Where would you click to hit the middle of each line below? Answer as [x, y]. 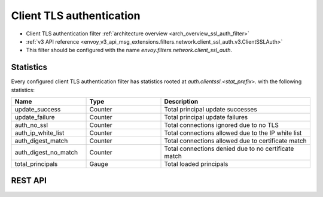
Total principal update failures [206, 117]
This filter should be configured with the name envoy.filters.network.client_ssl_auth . [129, 50]
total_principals [36, 164]
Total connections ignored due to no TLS [222, 125]
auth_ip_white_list [39, 133]
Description [181, 102]
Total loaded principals [196, 164]
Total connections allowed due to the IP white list [233, 133]
